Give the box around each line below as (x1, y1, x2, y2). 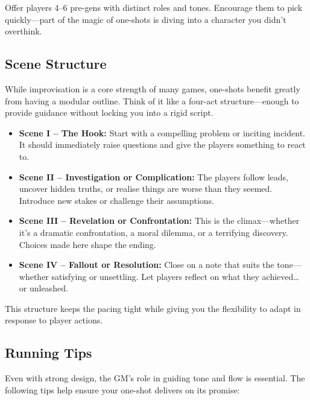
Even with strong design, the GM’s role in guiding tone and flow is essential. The (5, 372, 305, 384)
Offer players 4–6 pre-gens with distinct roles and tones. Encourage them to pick (5, 1, 303, 13)
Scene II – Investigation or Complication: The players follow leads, (19, 170, 288, 183)
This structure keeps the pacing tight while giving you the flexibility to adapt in (5, 302, 301, 314)
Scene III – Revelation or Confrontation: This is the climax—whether (19, 214, 300, 227)
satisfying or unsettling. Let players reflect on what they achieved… (51, 270, 299, 282)
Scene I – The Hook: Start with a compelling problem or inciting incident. (19, 126, 305, 139)
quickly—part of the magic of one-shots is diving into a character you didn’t (5, 13, 286, 25)
